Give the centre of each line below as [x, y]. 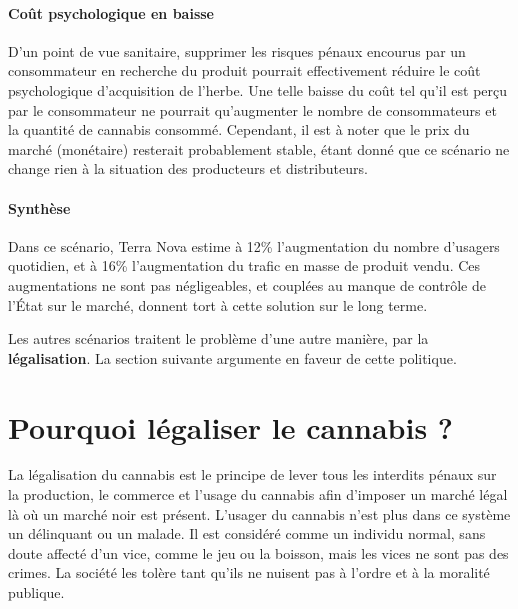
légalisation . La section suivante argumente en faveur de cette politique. [232, 357]
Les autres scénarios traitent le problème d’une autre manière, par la [218, 338]
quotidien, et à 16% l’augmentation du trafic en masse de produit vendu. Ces [244, 265]
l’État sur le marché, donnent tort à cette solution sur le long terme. [218, 304]
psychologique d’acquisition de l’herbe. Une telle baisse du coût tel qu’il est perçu [258, 89]
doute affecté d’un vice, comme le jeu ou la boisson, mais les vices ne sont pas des [258, 552]
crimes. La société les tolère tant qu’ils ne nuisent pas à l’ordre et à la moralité [249, 572]
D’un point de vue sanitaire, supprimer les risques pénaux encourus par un [237, 50]
